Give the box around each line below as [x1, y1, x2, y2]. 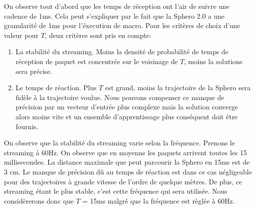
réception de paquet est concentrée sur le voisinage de [15, 56, 178, 66]
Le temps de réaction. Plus [15, 82, 97, 93]
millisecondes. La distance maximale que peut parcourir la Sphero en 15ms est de [4, 157, 250, 167]
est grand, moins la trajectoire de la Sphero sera [105, 82, 251, 93]
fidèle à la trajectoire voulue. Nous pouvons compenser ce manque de [15, 92, 224, 102]
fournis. [15, 121, 38, 131]
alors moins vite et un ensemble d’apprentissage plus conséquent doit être [15, 111, 238, 121]
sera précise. [15, 66, 52, 76]
